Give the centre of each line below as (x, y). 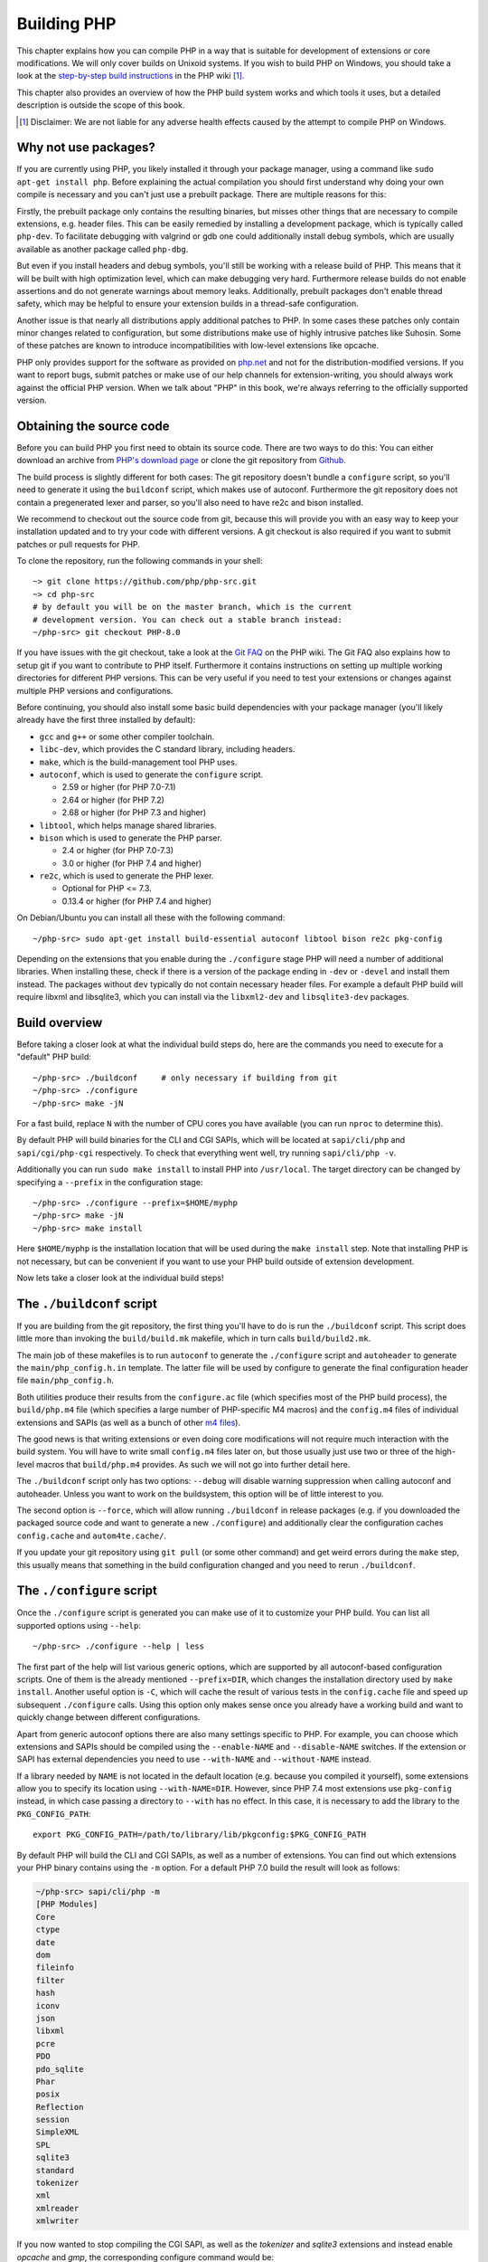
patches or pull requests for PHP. (78, 544)
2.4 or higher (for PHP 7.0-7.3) (118, 851)
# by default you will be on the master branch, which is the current (192, 607)
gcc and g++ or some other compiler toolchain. (127, 737)
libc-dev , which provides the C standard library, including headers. (167, 749)
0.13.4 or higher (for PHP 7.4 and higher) (137, 901)
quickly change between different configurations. (108, 1717)
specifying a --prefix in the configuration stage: (110, 1182)
